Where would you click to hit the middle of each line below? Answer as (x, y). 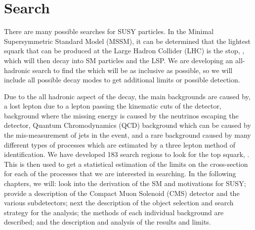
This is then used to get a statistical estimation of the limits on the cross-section (126, 164)
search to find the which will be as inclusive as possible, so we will (132, 70)
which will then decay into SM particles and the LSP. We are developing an (119, 60)
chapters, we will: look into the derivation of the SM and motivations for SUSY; (125, 183)
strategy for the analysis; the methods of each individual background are (114, 212)
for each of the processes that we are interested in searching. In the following (120, 173)
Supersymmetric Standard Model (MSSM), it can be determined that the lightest (127, 41)
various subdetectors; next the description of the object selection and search (119, 203)
